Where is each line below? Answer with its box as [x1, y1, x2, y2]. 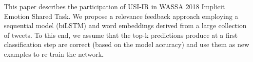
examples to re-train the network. [4, 48, 104, 59]
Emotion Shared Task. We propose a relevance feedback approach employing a [4, 11, 238, 21]
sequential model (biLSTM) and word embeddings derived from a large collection [4, 20, 247, 31]
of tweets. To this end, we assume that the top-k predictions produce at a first [4, 30, 238, 40]
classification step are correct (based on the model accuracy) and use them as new [4, 39, 249, 49]
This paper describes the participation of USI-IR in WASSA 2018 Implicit [4, 1, 225, 11]
